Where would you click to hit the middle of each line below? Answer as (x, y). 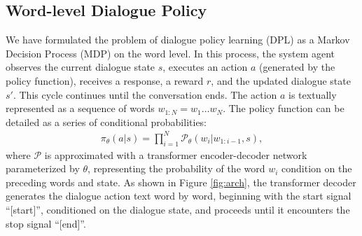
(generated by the (297, 67)
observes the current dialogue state (81, 67)
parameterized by (43, 168)
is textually (313, 94)
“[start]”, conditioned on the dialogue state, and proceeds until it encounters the (178, 210)
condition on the (317, 168)
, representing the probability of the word (176, 168)
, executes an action (205, 67)
